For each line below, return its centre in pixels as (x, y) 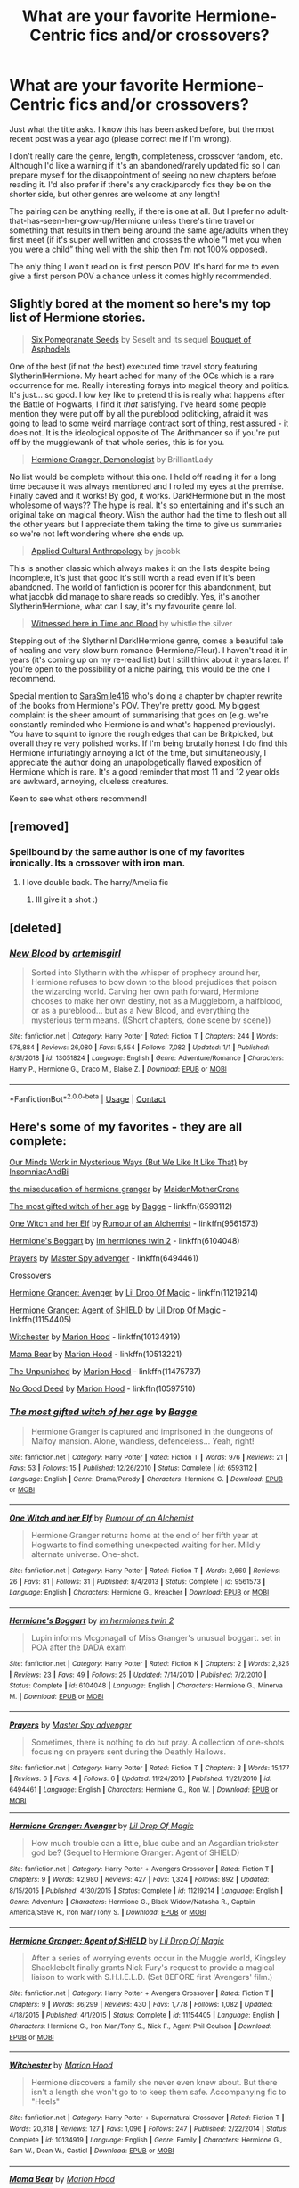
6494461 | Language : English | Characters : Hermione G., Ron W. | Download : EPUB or (144, 1790)
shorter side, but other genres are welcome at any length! (115, 194)
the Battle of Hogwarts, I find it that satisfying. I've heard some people (138, 404)
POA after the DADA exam (79, 1647)
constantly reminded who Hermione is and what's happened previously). (142, 724)
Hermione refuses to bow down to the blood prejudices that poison (154, 982)
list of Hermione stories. (77, 318)
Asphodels (51, 349)
